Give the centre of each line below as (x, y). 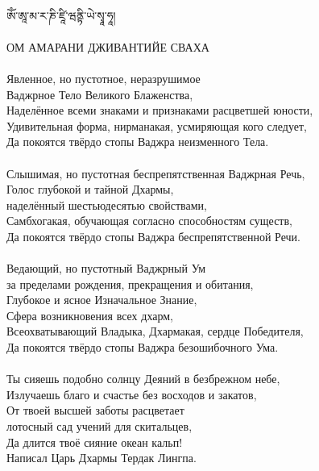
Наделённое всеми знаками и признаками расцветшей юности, (160, 110)
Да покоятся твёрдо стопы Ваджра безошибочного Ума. (143, 347)
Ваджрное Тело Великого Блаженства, (100, 94)
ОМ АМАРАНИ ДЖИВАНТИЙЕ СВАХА (108, 46)
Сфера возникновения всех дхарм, (90, 315)
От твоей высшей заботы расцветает (95, 410)
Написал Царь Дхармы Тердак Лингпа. (101, 458)
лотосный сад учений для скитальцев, (99, 426)
